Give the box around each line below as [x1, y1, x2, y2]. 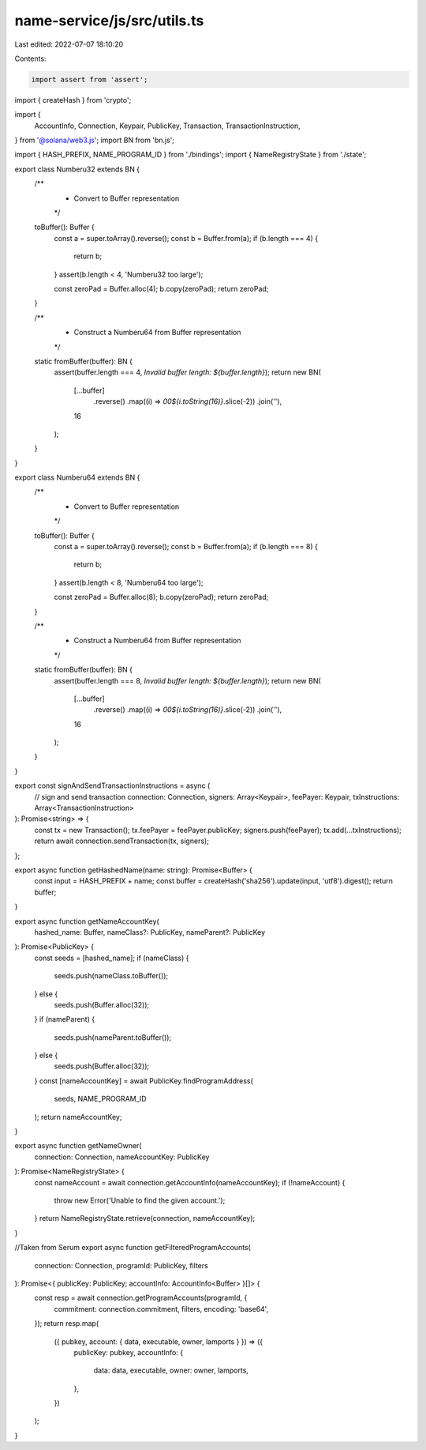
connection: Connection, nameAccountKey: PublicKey [34, 1152, 210, 1162]
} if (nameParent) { [34, 1015, 95, 1024]
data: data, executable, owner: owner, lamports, [93, 1365, 248, 1375]
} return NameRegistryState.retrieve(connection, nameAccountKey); [34, 1214, 256, 1223]
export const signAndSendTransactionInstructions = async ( [14, 781, 211, 790]
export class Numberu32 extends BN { [14, 164, 140, 174]
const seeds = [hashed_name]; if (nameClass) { [34, 953, 189, 962]
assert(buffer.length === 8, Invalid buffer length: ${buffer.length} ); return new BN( [54, 676, 321, 685]
